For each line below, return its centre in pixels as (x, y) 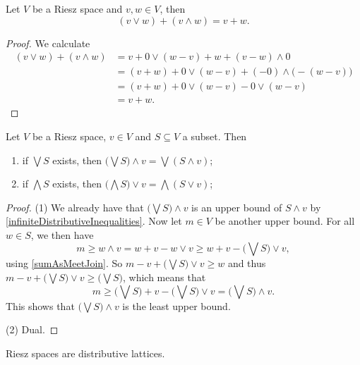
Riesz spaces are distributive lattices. (85, 353)
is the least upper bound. (176, 305)
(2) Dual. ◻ (32, 329)
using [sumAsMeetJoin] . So (64, 263)
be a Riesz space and (77, 8)
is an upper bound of (237, 207)
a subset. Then (215, 136)
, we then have (62, 234)
